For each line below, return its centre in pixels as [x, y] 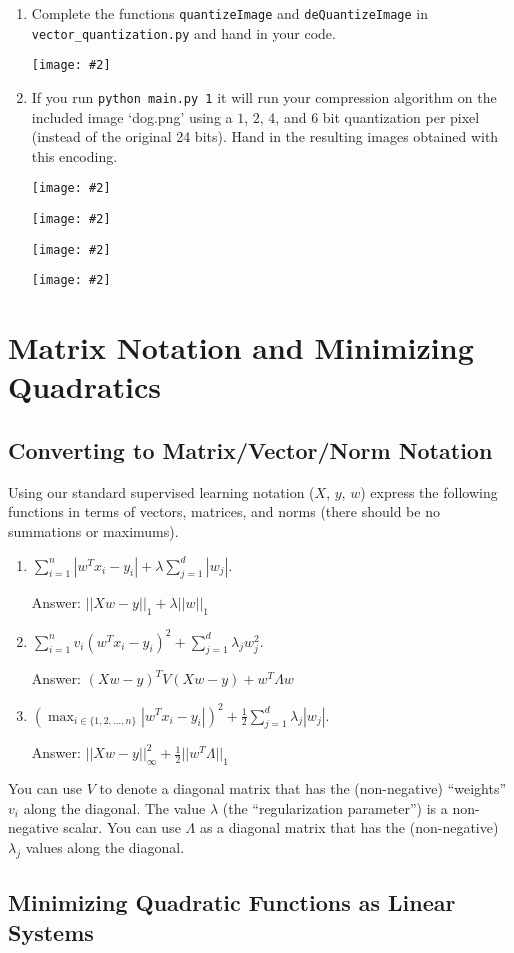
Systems [51, 931]
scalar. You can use [122, 827]
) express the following [429, 491]
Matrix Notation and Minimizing [241, 347]
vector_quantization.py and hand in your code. [183, 32]
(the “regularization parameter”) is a [335, 807]
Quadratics [85, 386]
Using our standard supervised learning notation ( [161, 491]
